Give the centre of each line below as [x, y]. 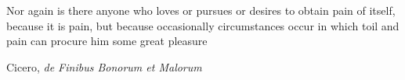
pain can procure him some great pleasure [107, 41]
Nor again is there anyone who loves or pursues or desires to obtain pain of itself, [201, 10]
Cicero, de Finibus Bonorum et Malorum [104, 66]
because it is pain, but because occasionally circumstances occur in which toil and [203, 25]
